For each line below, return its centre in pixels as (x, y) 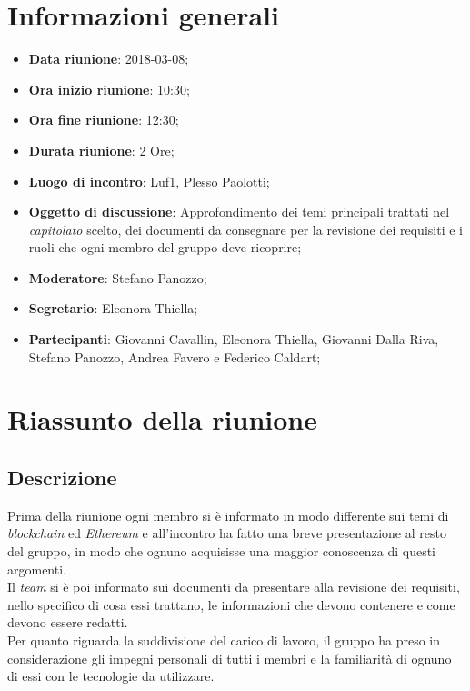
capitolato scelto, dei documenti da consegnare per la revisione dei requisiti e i (245, 229)
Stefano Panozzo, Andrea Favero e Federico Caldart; (175, 356)
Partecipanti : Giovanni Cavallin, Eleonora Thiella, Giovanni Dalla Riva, (234, 339)
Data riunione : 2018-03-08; (109, 59)
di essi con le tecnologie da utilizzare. (111, 676)
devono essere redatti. (68, 622)
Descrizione (62, 478)
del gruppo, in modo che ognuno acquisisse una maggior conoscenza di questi (222, 551)
